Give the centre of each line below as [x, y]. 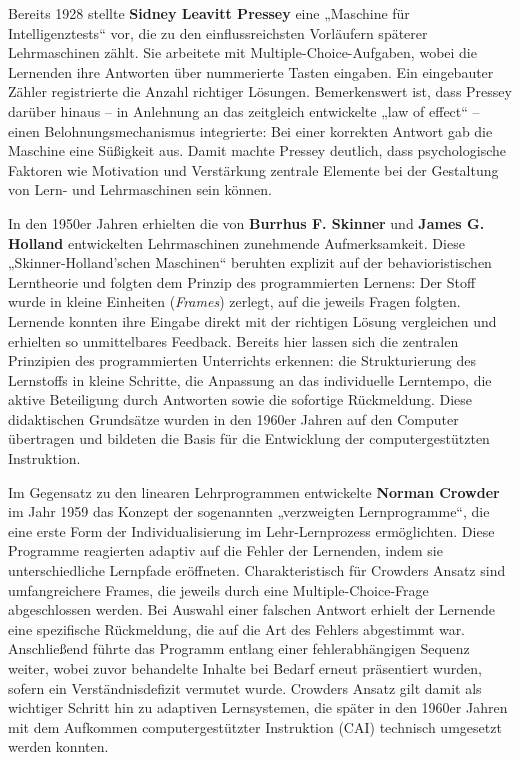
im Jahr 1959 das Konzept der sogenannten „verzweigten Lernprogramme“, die [249, 511]
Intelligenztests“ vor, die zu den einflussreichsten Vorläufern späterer [218, 32]
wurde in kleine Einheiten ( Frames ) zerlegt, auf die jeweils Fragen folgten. [234, 301]
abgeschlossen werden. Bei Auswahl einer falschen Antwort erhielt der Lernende [252, 609]
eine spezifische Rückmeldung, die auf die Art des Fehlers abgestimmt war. [237, 628]
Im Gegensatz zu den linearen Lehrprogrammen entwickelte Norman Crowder [254, 491]
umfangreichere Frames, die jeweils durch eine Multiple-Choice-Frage [218, 589]
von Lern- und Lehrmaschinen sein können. [140, 189]
